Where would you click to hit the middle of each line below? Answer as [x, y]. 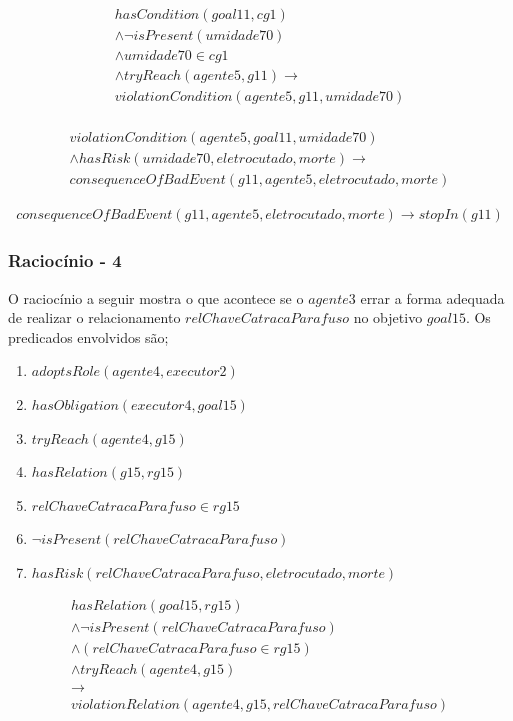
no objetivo [388, 317]
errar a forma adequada [432, 297]
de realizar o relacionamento [94, 317]
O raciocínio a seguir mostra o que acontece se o [156, 297]
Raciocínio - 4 [65, 260]
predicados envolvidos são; [88, 336]
